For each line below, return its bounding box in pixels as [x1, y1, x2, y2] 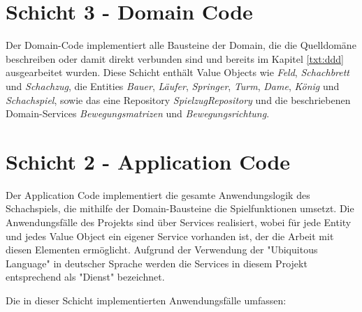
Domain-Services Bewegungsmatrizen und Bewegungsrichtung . [6, 106, 270, 121]
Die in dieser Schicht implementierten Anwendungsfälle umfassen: [6, 292, 287, 307]
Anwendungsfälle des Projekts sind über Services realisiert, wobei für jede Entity [6, 215, 352, 229]
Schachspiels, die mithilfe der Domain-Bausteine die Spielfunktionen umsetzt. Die [6, 201, 354, 216]
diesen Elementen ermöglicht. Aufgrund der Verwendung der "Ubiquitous [6, 242, 318, 257]
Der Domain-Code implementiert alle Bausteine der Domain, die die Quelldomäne [6, 38, 356, 52]
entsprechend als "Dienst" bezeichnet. [6, 269, 165, 284]
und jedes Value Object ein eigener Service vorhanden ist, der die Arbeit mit [6, 228, 334, 243]
